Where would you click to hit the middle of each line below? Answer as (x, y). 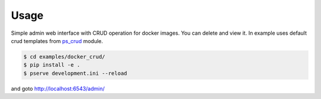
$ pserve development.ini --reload (75, 73)
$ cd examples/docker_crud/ (64, 57)
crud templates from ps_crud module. (57, 41)
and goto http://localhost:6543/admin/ (58, 88)
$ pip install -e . (52, 65)
